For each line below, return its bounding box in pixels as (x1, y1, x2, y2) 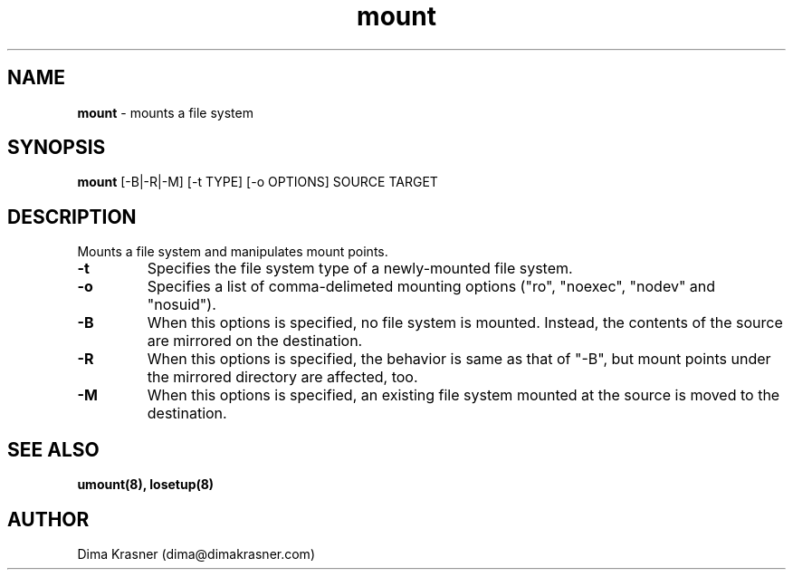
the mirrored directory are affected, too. (147, 368, 418, 387)
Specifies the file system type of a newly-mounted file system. (147, 259, 573, 278)
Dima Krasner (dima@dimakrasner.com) (77, 545, 315, 562)
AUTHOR (7, 507, 90, 531)
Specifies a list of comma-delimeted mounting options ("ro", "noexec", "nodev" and (147, 277, 716, 296)
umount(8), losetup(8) (77, 476, 215, 493)
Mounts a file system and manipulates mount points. (77, 244, 388, 260)
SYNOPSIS (7, 136, 106, 159)
